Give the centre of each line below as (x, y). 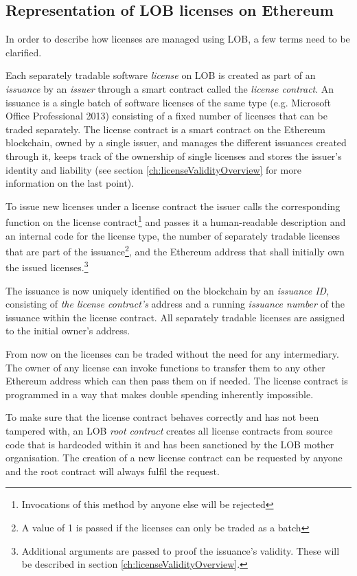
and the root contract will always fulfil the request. (113, 471)
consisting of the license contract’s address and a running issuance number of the (175, 304)
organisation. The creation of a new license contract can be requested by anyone (174, 458)
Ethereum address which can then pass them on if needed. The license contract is (177, 381)
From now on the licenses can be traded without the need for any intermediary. (172, 354)
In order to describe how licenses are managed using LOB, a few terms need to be (178, 39)
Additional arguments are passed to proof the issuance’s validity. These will (181, 550)
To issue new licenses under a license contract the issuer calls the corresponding (173, 206)
